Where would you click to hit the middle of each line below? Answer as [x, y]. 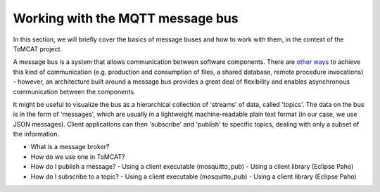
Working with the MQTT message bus [126, 18]
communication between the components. [74, 91]
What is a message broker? [70, 147]
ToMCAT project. [38, 49]
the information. [36, 134]
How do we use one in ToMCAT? [78, 156]
